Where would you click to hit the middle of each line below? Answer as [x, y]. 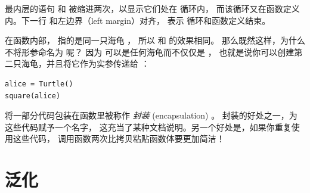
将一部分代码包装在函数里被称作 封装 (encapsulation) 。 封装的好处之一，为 [151, 115]
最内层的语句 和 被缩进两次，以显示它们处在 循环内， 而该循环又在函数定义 [152, 8]
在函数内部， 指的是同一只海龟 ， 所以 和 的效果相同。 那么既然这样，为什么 [155, 40]
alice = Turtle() [39, 84]
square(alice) [33, 96]
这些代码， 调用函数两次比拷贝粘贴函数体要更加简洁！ [119, 138]
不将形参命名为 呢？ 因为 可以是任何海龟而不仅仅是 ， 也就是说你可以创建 [150, 52]
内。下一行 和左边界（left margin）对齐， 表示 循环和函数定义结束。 [138, 20]
